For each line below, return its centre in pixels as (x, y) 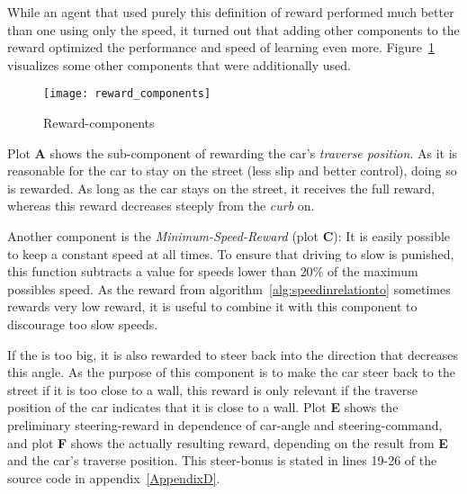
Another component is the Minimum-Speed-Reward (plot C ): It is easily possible (229, 236)
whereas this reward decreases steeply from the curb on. (161, 206)
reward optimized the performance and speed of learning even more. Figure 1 (221, 47)
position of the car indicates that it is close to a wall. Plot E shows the (203, 407)
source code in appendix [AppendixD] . (114, 477)
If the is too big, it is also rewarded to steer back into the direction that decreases (233, 354)
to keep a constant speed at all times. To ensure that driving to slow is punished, (231, 253)
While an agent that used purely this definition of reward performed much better (231, 12)
